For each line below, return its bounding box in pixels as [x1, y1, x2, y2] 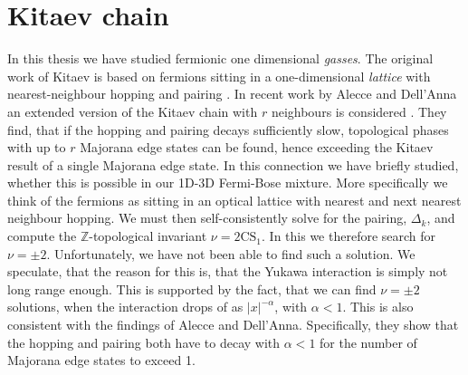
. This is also [342, 297, 414, 316]
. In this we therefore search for [262, 226, 436, 245]
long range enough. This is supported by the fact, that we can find [7, 279, 377, 298]
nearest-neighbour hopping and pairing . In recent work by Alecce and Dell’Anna [7, 84, 457, 103]
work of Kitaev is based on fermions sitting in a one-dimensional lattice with [7, 66, 431, 85]
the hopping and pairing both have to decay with [7, 332, 281, 351]
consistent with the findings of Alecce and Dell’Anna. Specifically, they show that [7, 315, 459, 334]
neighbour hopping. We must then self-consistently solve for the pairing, [7, 208, 407, 227]
